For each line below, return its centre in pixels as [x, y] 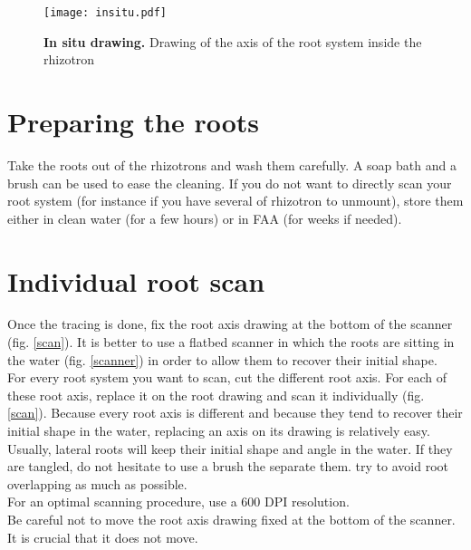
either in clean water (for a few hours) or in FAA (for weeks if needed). [205, 218]
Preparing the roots [133, 122]
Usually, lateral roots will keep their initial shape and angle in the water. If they [230, 448]
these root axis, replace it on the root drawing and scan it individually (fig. [216, 395]
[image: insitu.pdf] [106, 13]
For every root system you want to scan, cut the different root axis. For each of [227, 377]
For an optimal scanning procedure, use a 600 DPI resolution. [178, 502]
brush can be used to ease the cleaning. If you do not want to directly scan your [230, 183]
